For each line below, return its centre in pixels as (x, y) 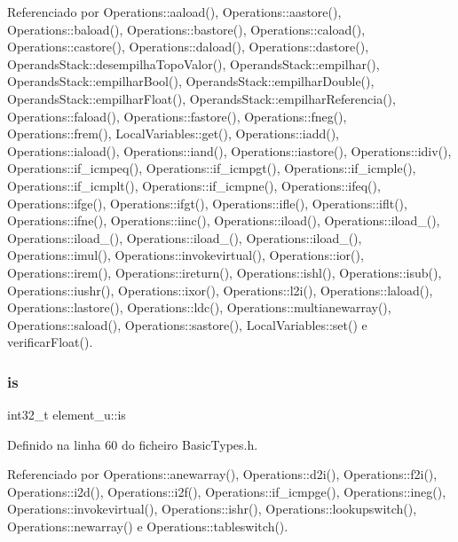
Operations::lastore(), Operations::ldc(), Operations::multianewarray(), (199, 307)
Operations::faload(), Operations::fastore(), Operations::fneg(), (177, 116)
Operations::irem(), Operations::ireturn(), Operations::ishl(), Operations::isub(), (225, 272)
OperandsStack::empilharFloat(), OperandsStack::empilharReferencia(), (201, 98)
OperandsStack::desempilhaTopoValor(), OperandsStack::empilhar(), (193, 63)
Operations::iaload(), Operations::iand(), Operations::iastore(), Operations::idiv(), (229, 150)
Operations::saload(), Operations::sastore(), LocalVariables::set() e (187, 324)
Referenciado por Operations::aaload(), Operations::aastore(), (174, 12)
